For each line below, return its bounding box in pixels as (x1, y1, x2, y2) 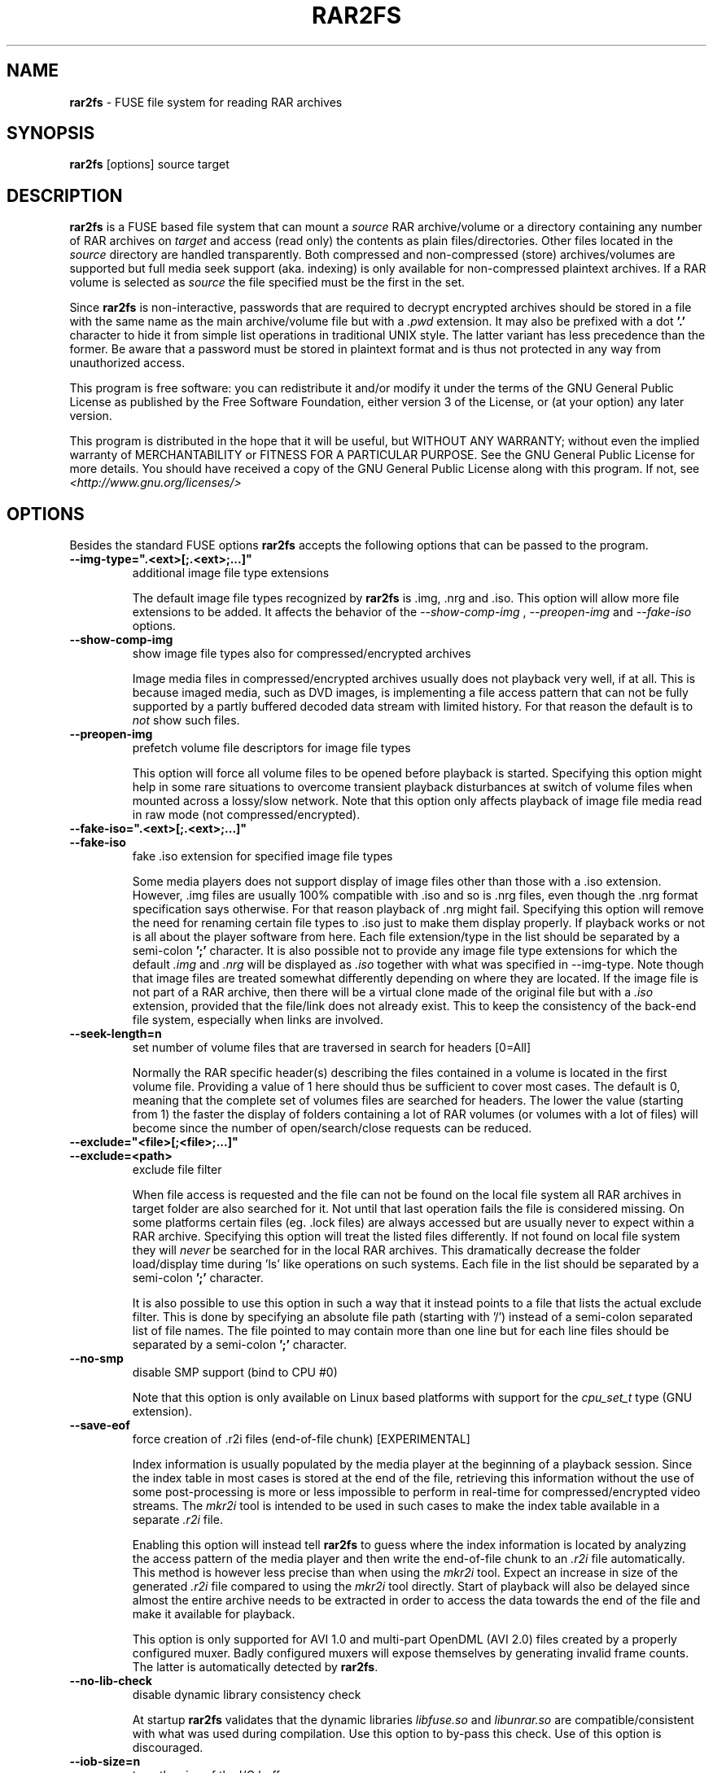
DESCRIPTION (7, 185, 123, 206)
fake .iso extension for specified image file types (132, 849, 393, 864)
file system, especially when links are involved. (132, 1013, 383, 1027)
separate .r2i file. (132, 1513, 223, 1527)
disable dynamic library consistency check (132, 1688, 361, 1702)
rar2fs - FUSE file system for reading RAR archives (69, 94, 343, 109)
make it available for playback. (132, 1607, 295, 1622)
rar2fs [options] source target (69, 157, 230, 172)
